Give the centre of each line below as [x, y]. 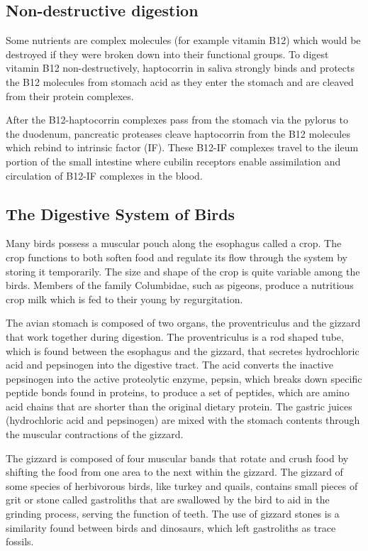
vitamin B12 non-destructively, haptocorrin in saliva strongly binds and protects [180, 68]
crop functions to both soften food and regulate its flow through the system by [177, 257]
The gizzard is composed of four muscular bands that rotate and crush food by [177, 458]
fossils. [20, 541]
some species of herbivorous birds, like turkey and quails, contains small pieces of [182, 485]
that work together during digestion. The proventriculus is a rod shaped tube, [175, 336]
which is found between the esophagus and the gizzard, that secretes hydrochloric [183, 350]
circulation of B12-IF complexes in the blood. [104, 175]
